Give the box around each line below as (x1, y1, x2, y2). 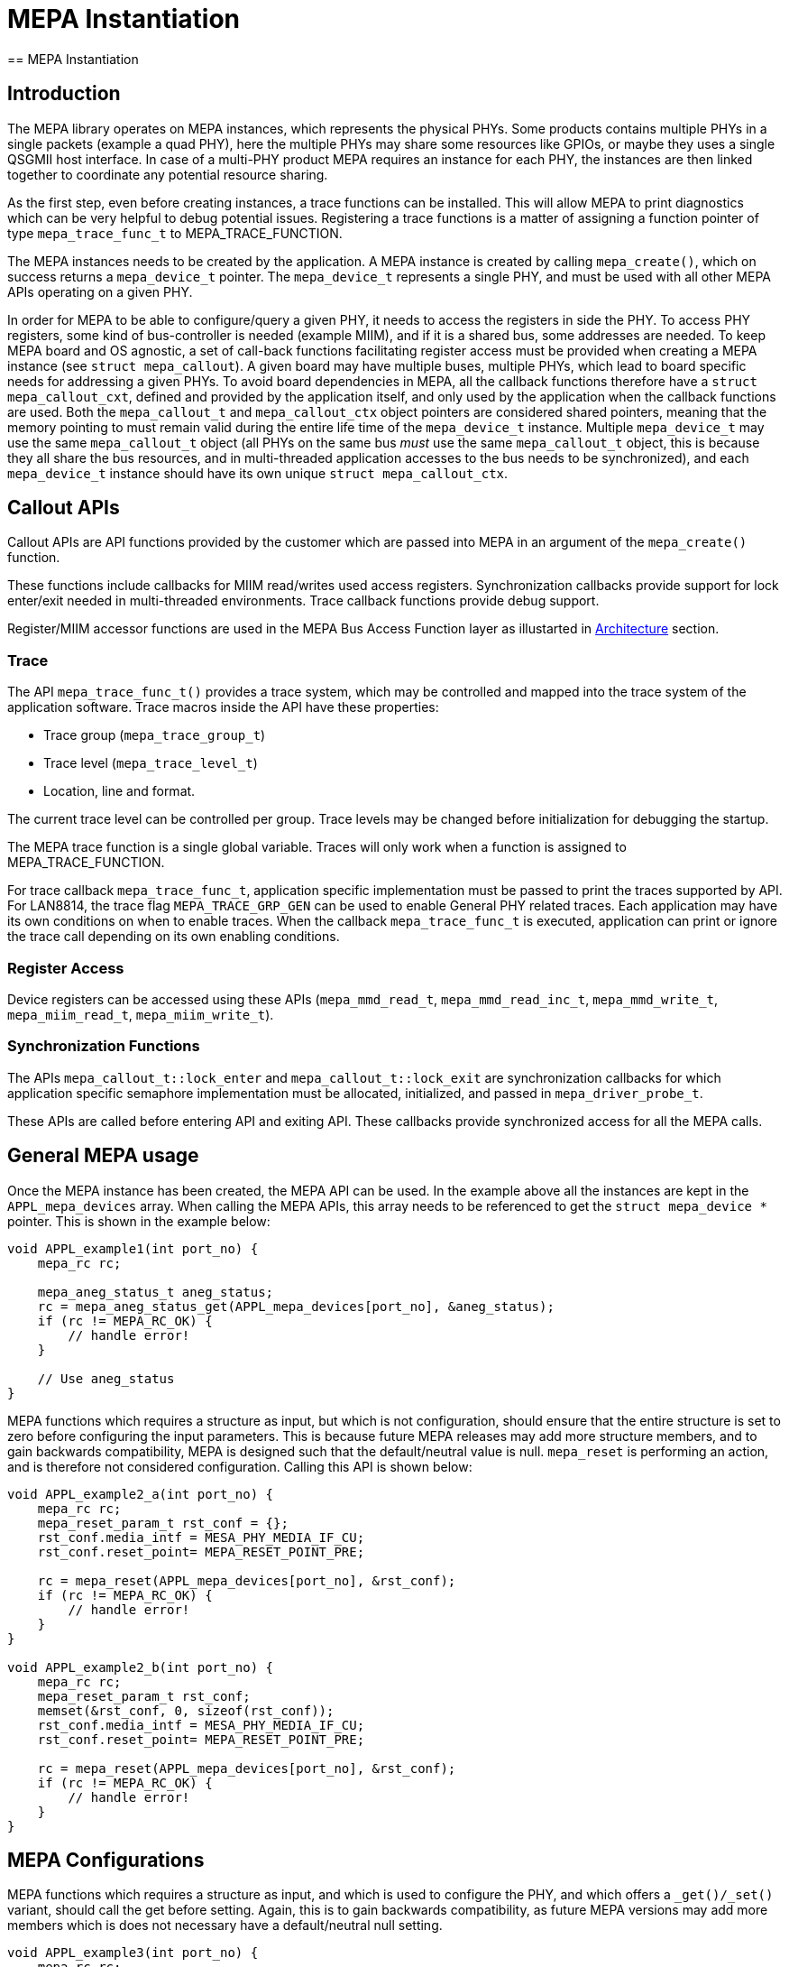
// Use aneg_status (37, 1371, 175, 1386)
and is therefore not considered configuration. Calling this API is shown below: (7, 1458, 472, 1474)
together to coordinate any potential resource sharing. (7, 166, 328, 182)
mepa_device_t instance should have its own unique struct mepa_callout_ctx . (7, 465, 509, 481)
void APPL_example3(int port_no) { (7, 1945, 259, 1961)
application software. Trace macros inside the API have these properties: (7, 699, 439, 716)
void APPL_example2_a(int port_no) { (7, 1486, 274, 1501)
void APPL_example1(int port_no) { (7, 1241, 259, 1256)
